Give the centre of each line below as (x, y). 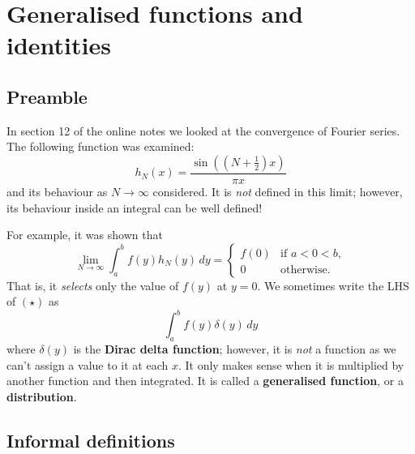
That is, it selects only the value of (93, 285)
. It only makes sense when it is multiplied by (291, 364)
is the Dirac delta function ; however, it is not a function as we (235, 349)
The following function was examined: (101, 146)
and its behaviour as (57, 191)
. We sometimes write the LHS (333, 285)
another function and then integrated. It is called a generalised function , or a (205, 381)
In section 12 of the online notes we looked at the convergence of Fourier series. (203, 130)
